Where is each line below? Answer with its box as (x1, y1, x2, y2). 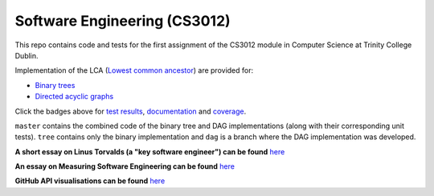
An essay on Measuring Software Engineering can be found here (14, 162, 235, 171)
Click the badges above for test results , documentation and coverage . (14, 106, 247, 116)
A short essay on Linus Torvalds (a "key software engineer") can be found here (14, 146, 285, 156)
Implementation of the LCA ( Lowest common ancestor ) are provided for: (14, 66, 253, 75)
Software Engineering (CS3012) (14, 12, 231, 30)
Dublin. (14, 50, 39, 60)
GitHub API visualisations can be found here (14, 176, 166, 186)
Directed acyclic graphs (35, 92, 114, 102)
